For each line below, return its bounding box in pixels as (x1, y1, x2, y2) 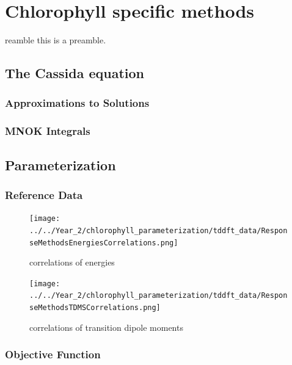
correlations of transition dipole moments (29, 320, 183, 333)
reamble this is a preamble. (5, 34, 106, 46)
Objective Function (5, 347, 101, 362)
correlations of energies (29, 256, 115, 269)
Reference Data (5, 187, 83, 202)
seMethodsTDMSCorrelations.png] (29, 303, 161, 313)
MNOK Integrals (5, 123, 90, 139)
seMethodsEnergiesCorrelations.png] (29, 238, 178, 247)
